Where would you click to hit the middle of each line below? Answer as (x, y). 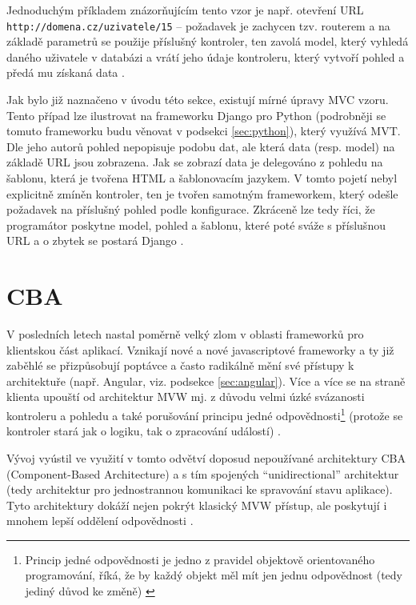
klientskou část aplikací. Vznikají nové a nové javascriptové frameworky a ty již (200, 349)
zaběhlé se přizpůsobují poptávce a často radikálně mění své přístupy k (180, 365)
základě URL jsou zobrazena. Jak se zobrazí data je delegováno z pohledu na (195, 162)
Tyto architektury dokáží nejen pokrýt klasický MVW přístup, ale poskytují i (197, 505)
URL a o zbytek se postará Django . (95, 240)
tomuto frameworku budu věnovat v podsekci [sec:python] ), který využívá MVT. (204, 131)
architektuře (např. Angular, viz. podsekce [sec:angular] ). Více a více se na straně (206, 381)
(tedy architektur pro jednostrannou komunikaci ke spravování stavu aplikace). (200, 489)
